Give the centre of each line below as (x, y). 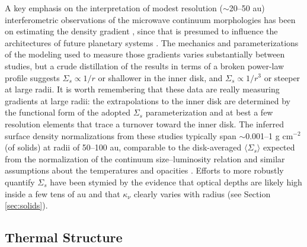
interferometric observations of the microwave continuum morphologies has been (150, 19)
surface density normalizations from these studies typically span (121, 135)
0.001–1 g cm (269, 135)
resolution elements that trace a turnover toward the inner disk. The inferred (145, 123)
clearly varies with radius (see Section (202, 193)
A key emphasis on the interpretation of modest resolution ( (114, 8)
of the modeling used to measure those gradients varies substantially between (145, 54)
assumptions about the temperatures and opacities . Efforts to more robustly (144, 170)
